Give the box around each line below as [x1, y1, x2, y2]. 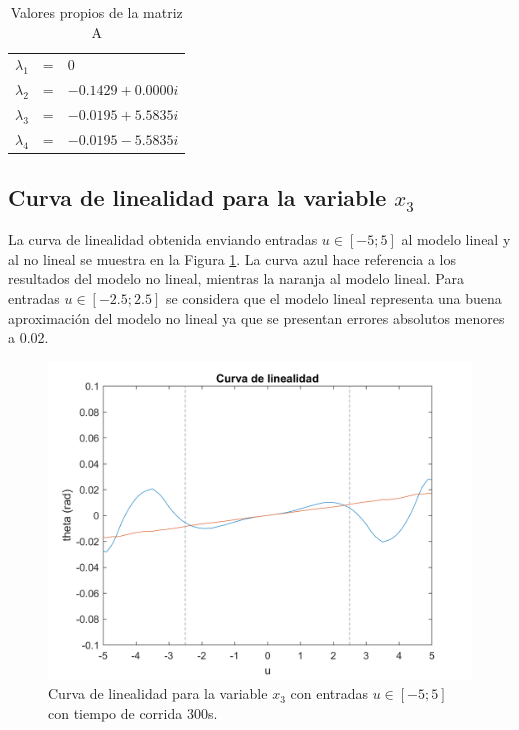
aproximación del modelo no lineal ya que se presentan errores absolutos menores [8, 307, 505, 328]
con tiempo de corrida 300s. [48, 703, 218, 724]
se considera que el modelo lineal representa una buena [165, 288, 502, 309]
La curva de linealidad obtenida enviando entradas [8, 229, 318, 250]
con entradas [290, 683, 369, 704]
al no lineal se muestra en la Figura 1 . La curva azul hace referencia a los [8, 248, 456, 269]
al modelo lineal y [401, 229, 511, 250]
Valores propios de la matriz [10, 2, 183, 22]
